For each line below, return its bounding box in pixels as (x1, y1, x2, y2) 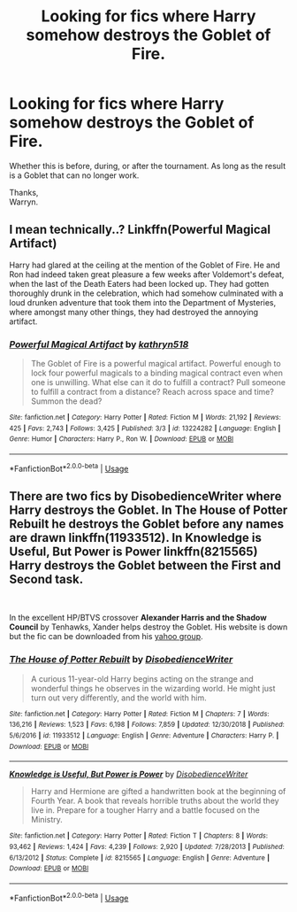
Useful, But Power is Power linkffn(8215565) (9, 545, 258, 560)
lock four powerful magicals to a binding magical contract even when (30, 367, 283, 378)
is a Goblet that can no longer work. (9, 170, 140, 181)
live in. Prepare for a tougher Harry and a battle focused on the (30, 805, 261, 815)
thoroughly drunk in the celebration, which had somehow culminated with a (9, 288, 284, 298)
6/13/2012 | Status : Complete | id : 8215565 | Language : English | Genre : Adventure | (9, 853, 270, 862)
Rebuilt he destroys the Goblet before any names (9, 516, 285, 532)
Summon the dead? (30, 396, 103, 406)
